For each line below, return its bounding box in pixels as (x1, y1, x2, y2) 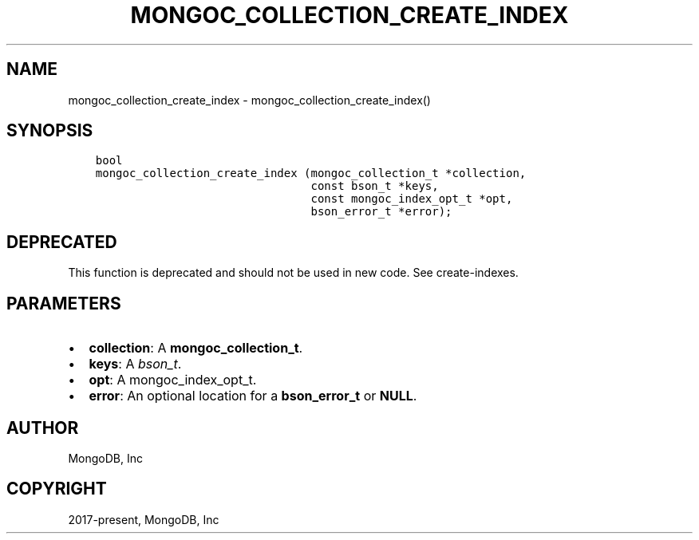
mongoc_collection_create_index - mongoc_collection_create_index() (68, 93, 431, 107)
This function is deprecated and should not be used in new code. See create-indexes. (68, 266, 519, 280)
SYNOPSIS (6, 120, 93, 141)
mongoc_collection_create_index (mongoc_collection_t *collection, (95, 167, 527, 180)
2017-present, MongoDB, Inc (68, 512, 219, 526)
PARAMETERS (6, 293, 121, 313)
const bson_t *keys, (310, 179, 439, 193)
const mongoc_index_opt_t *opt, (310, 192, 513, 206)
